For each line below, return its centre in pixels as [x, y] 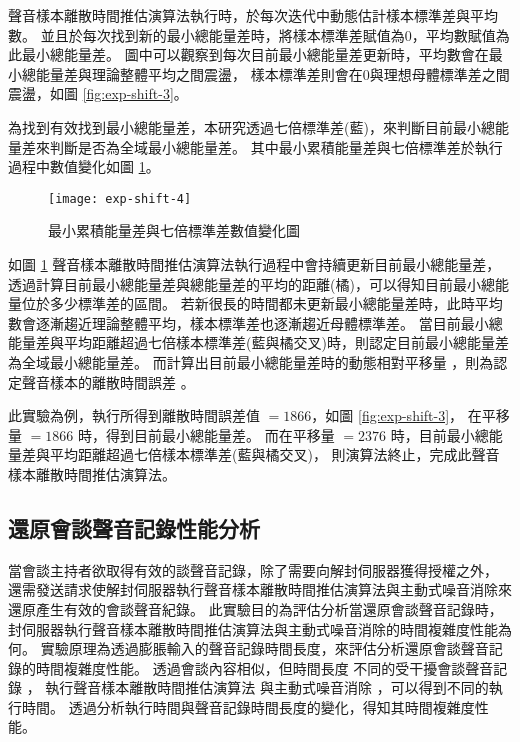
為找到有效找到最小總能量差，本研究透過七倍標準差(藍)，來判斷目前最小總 [251, 126]
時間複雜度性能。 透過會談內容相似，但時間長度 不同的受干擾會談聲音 [264, 667]
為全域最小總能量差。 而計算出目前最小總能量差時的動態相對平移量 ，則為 [251, 361]
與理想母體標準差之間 [439, 73]
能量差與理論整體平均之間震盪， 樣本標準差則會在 [199, 73]
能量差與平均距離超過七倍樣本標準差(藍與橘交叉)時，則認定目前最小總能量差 [258, 342]
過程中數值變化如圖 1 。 [84, 166]
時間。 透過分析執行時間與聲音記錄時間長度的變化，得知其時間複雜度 [248, 706]
